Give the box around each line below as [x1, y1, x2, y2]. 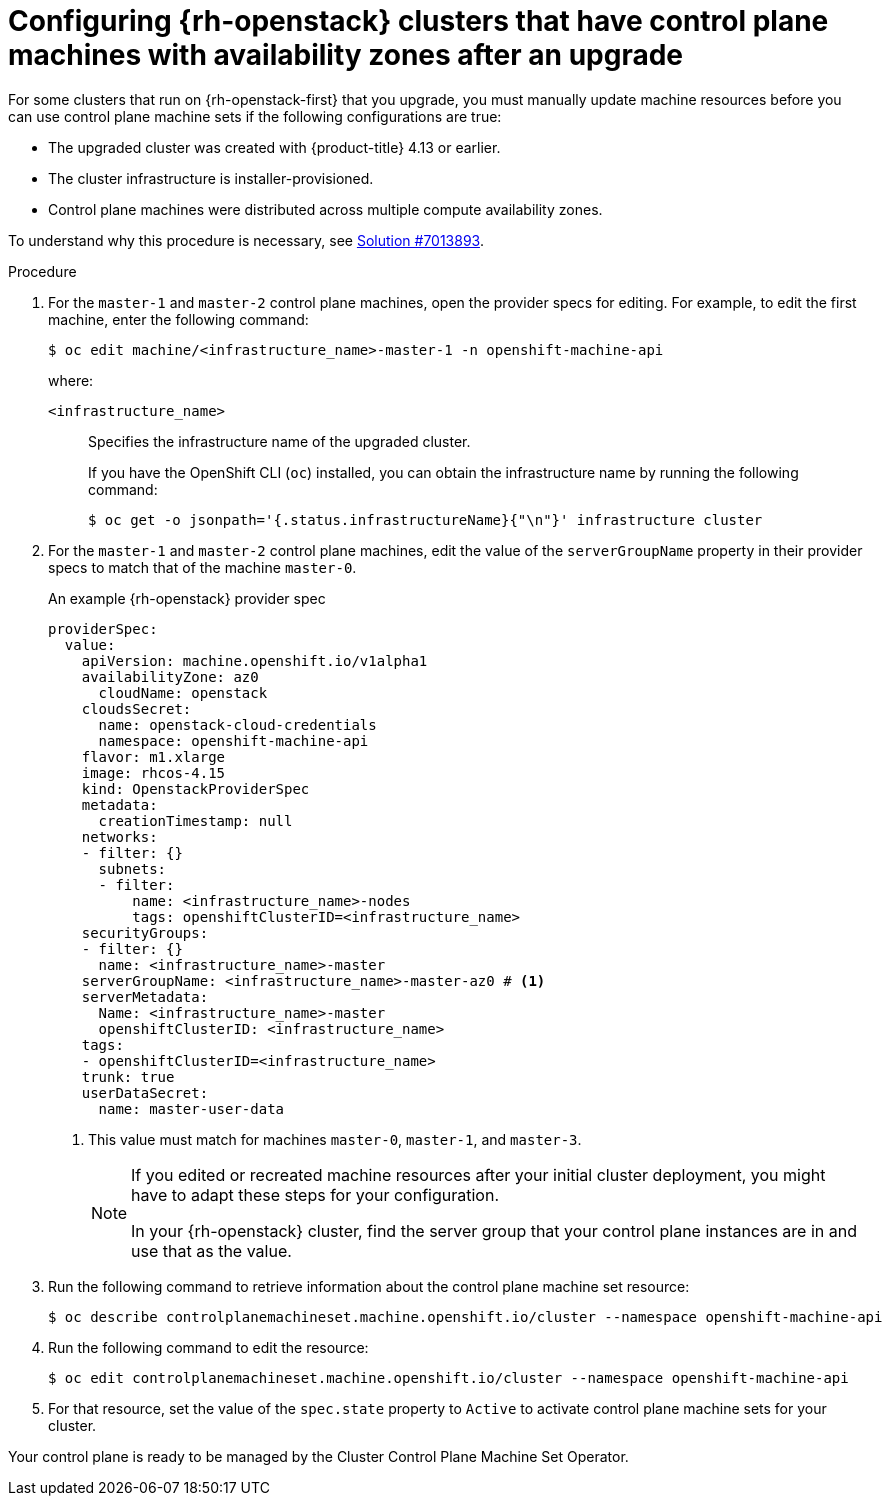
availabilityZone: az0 [81, 668, 259, 685]
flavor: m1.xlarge [81, 748, 226, 765]
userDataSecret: [81, 1084, 209, 1101]
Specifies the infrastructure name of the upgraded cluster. [88, 432, 471, 450]
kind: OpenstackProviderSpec [81, 780, 310, 797]
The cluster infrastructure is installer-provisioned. [48, 169, 374, 187]
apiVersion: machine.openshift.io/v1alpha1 [81, 652, 428, 669]
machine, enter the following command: [48, 310, 309, 328]
